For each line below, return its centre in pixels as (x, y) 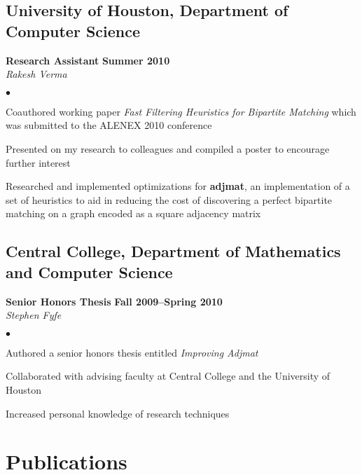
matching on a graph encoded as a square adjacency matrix (133, 213)
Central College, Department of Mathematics (173, 251)
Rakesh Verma (36, 74)
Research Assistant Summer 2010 (88, 60)
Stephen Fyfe (34, 315)
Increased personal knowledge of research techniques (118, 413)
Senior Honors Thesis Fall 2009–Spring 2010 (114, 301)
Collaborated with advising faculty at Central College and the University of (168, 376)
